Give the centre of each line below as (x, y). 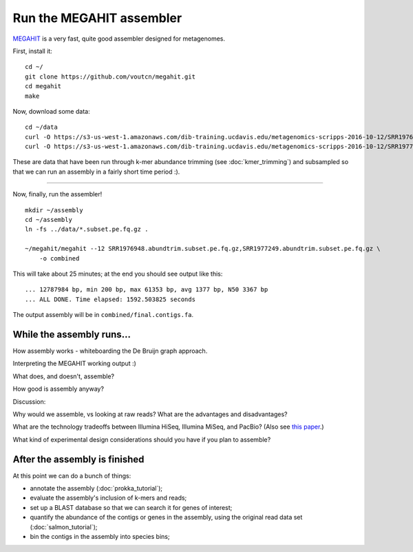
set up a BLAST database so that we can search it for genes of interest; (131, 507)
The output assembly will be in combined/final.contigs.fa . (103, 315)
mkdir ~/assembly (54, 210)
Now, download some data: (51, 111)
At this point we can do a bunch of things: (72, 476)
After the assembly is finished (78, 459)
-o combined (59, 258)
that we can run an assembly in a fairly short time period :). (96, 172)
